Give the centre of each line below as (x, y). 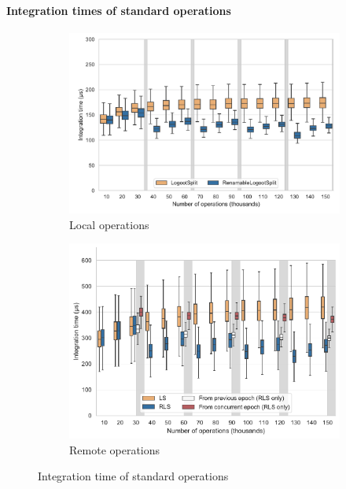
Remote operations (115, 449)
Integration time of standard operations (133, 476)
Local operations (109, 224)
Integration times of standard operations (119, 10)
